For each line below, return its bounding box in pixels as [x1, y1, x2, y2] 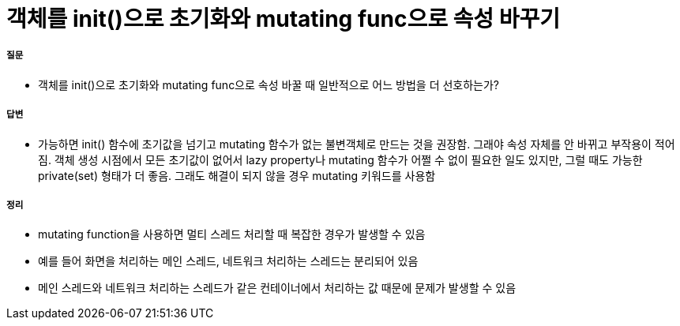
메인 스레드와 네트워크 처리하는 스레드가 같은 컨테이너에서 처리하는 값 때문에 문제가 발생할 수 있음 [38, 281, 517, 295]
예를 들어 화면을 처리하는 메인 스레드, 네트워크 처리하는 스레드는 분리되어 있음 [38, 254, 419, 268]
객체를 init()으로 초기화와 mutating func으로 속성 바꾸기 [6, 6, 560, 32]
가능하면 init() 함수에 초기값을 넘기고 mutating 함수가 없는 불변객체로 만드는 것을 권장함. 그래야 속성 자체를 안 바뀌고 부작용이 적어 [38, 137, 675, 151]
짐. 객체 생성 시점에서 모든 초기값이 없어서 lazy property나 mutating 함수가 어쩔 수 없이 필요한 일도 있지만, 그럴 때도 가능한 [38, 152, 643, 167]
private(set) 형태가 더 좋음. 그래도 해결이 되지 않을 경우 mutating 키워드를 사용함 [38, 168, 436, 182]
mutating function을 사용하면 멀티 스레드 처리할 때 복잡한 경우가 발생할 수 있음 [38, 227, 426, 242]
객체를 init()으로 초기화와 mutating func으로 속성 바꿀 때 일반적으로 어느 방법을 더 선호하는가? [38, 77, 500, 92]
